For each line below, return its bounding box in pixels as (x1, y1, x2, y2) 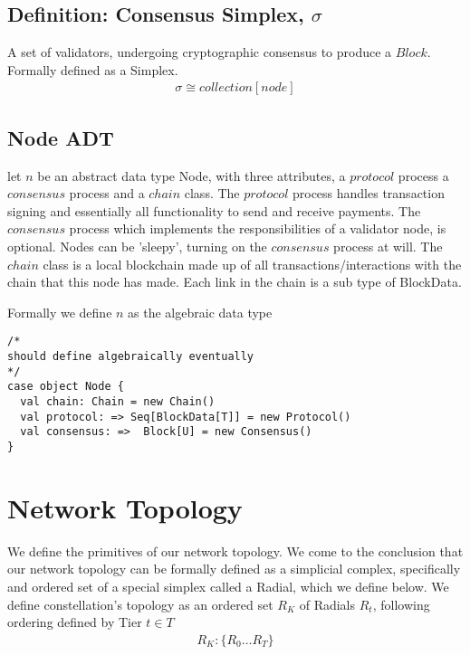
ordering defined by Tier (7, 612, 142, 631)
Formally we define (7, 302, 112, 321)
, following (372, 594, 430, 613)
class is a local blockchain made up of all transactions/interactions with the (43, 254, 462, 273)
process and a (69, 184, 145, 203)
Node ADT (7, 123, 114, 151)
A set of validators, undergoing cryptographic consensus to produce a (7, 43, 392, 62)
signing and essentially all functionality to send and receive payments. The (7, 201, 421, 220)
